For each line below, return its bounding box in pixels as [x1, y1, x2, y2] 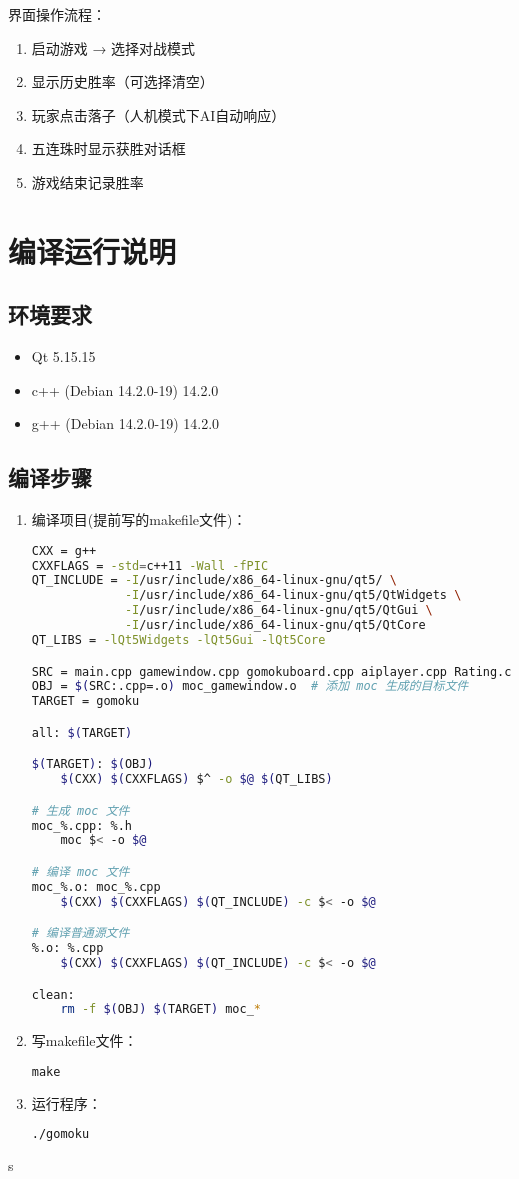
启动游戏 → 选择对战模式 [31, 37, 196, 58]
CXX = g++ [31, 543, 97, 558]
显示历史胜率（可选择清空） [31, 71, 214, 92]
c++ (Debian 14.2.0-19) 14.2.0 [31, 379, 219, 400]
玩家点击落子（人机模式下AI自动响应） [31, 104, 286, 125]
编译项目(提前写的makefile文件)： [31, 509, 247, 530]
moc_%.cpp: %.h [31, 818, 133, 833]
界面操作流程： [8, 4, 106, 24]
